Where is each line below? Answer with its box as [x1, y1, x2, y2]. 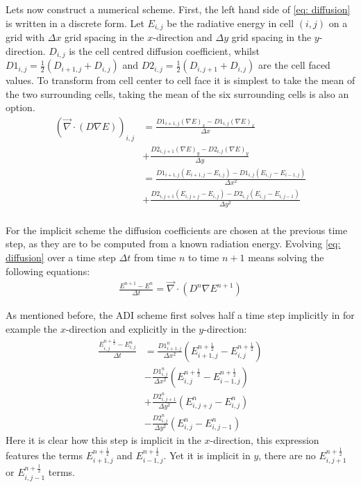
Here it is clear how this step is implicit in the [6, 433, 201, 447]
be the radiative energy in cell [167, 15, 294, 30]
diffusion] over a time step [6, 250, 116, 265]
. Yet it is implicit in [163, 447, 251, 462]
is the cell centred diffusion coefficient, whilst [69, 43, 260, 58]
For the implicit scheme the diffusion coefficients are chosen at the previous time [6, 222, 348, 237]
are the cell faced [258, 58, 330, 72]
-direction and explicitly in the [65, 322, 196, 336]
